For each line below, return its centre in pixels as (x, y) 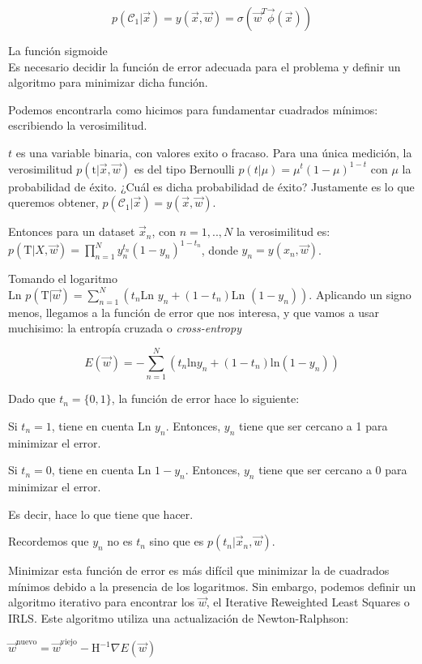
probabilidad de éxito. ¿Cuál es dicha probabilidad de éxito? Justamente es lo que (211, 186)
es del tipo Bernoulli (184, 168)
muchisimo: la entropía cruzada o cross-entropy (125, 328)
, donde (220, 249)
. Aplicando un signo (360, 294)
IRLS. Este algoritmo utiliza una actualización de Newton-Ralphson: (179, 617)
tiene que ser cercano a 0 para (333, 470)
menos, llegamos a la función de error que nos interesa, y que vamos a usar (194, 312)
